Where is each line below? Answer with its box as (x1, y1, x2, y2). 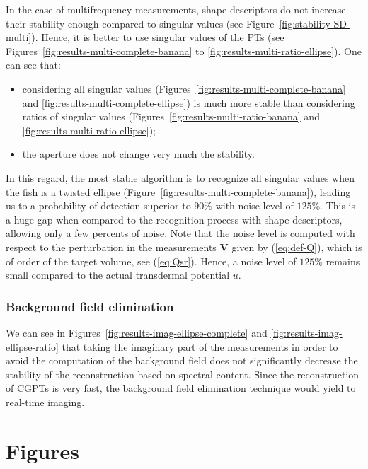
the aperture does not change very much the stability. (22, 146, 255, 161)
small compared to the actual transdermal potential (6, 267, 230, 282)
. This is (320, 198, 356, 213)
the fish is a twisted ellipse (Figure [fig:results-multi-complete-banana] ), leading (6, 184, 351, 199)
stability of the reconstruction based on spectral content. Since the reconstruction (6, 366, 360, 381)
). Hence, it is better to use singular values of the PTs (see (31, 30, 284, 45)
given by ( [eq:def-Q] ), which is (231, 239, 362, 254)
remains (326, 253, 360, 268)
